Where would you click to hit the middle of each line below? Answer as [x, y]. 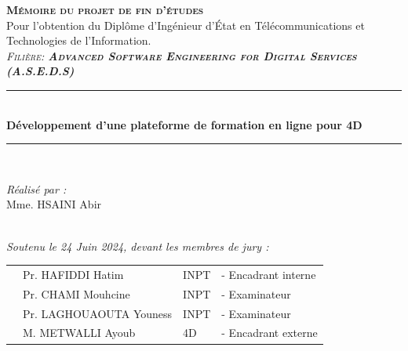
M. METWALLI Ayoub [79, 333]
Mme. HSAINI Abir [54, 204]
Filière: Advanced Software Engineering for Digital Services [182, 55]
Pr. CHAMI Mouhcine [76, 293]
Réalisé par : [36, 188]
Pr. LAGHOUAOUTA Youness [98, 313]
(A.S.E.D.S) [40, 71]
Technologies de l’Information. [79, 40]
